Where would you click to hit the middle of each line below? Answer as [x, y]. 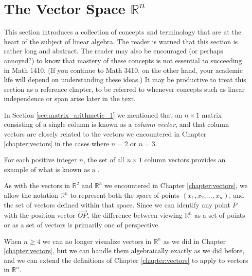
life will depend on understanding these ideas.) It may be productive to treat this [125, 79]
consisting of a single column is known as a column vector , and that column [117, 124]
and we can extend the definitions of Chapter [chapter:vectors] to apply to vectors [126, 260]
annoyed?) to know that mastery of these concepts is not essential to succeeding [123, 60]
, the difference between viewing [135, 215]
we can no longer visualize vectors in [97, 241]
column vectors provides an [185, 160]
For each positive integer [41, 160]
